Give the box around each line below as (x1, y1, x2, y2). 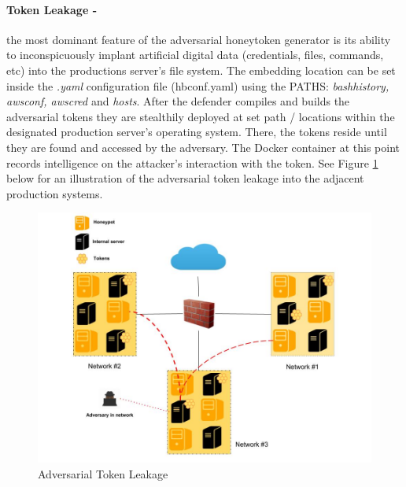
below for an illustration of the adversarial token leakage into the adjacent (6, 170, 364, 186)
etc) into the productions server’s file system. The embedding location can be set (6, 61, 396, 78)
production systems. (6, 185, 103, 201)
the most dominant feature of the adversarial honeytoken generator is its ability (6, 31, 391, 47)
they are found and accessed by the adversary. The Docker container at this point (6, 138, 400, 155)
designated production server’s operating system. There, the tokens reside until (6, 124, 387, 140)
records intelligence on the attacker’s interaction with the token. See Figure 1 (6, 154, 378, 171)
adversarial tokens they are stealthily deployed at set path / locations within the (6, 108, 395, 124)
